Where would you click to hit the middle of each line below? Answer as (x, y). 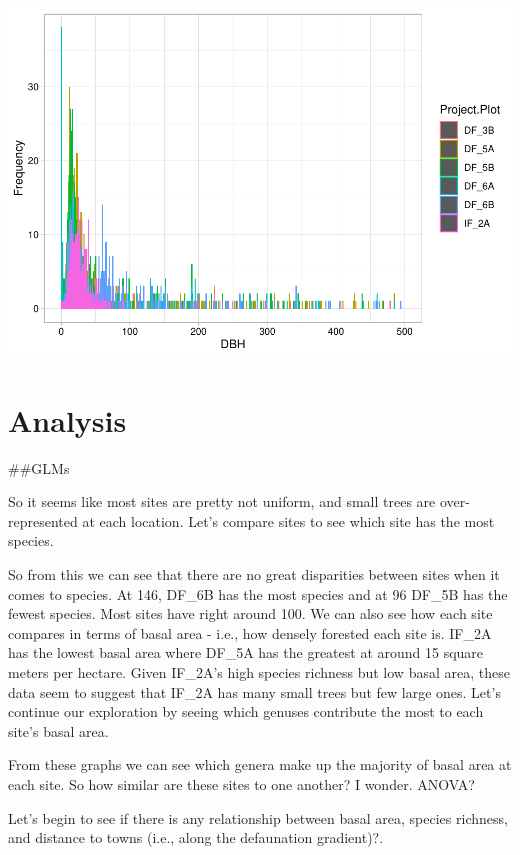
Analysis (67, 419)
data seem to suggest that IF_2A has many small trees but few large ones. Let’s (254, 691)
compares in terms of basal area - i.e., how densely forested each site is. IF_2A (250, 632)
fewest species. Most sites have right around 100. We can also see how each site (250, 613)
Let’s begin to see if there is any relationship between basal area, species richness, (258, 817)
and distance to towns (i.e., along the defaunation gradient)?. (196, 837)
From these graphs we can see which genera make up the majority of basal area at (260, 764)
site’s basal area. (58, 730)
